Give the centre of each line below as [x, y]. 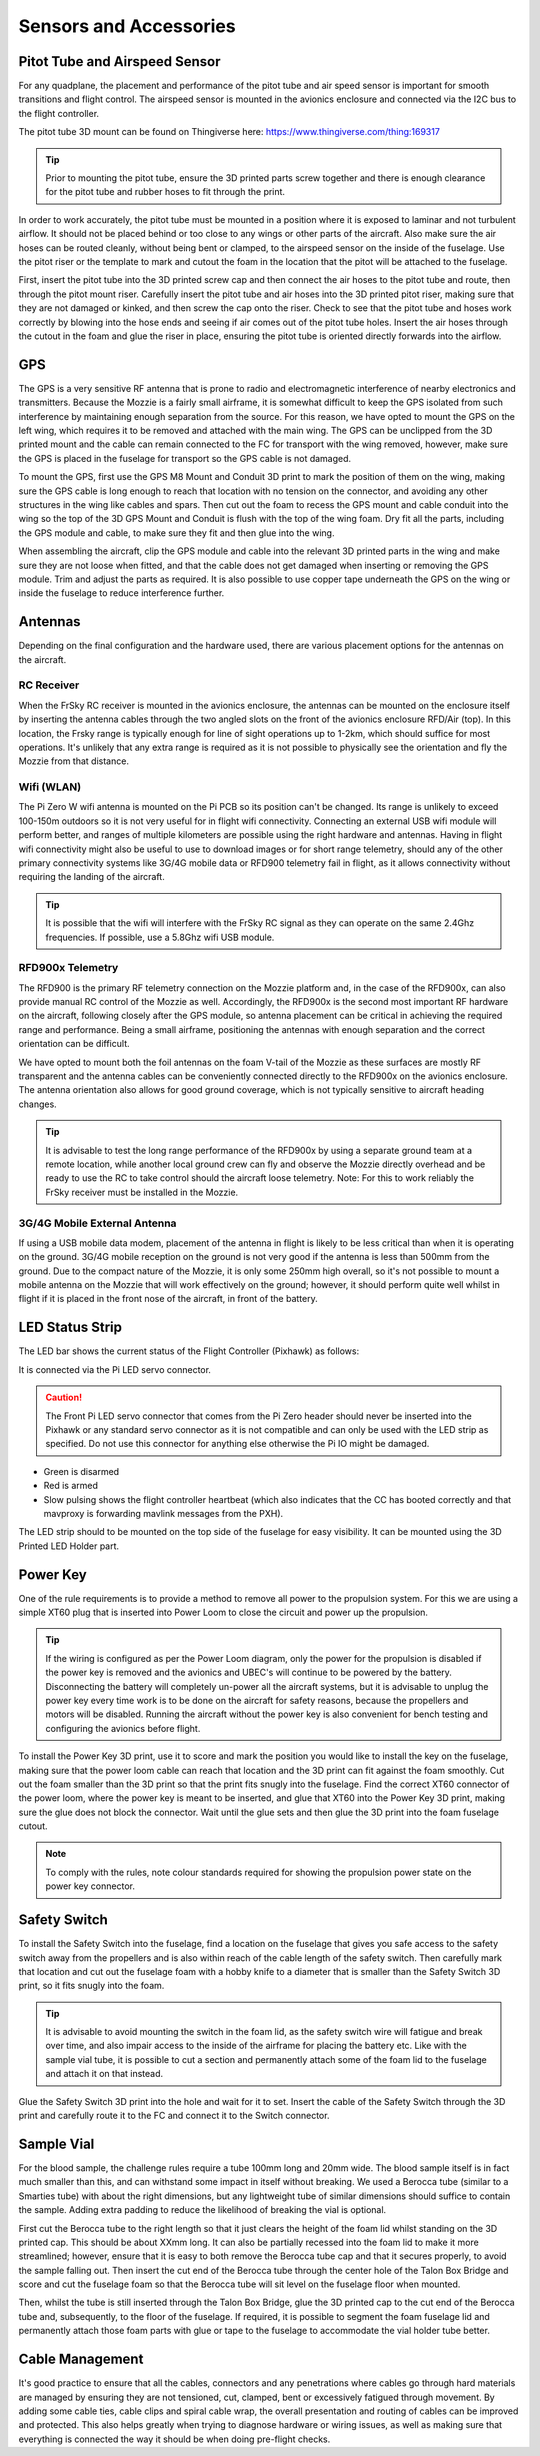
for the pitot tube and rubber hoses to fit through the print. [165, 192]
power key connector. [90, 1886]
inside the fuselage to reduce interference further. [121, 593]
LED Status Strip [70, 1327]
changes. [37, 1104]
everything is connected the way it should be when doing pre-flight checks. [174, 2439]
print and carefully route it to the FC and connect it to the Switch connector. [174, 2116]
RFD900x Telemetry [68, 968]
